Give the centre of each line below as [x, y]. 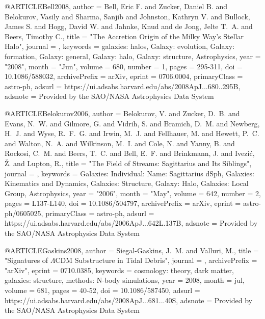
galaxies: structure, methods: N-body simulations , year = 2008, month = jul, [125, 280]
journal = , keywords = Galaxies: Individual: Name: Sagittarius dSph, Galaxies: [129, 173]
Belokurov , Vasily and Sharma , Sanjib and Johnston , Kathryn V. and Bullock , [127, 16]
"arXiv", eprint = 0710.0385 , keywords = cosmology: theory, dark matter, [119, 270]
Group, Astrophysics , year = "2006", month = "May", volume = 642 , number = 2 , [133, 193]
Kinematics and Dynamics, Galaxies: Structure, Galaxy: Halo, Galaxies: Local [127, 183]
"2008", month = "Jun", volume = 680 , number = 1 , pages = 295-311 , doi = [124, 66]
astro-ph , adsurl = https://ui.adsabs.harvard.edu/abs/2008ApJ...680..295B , [123, 86]
